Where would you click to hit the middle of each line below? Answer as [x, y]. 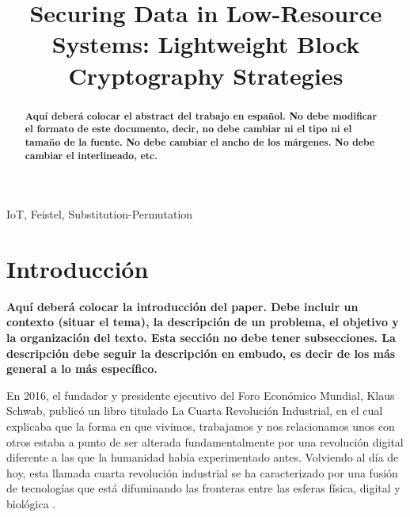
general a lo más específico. [82, 369]
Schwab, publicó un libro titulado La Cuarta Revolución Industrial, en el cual [195, 411]
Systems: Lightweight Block [206, 44]
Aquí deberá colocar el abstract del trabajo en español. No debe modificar [201, 116]
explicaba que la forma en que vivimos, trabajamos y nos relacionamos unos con [201, 426]
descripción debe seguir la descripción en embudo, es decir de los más [201, 353]
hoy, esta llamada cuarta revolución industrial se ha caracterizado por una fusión [202, 472]
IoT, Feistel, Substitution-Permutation [100, 214]
